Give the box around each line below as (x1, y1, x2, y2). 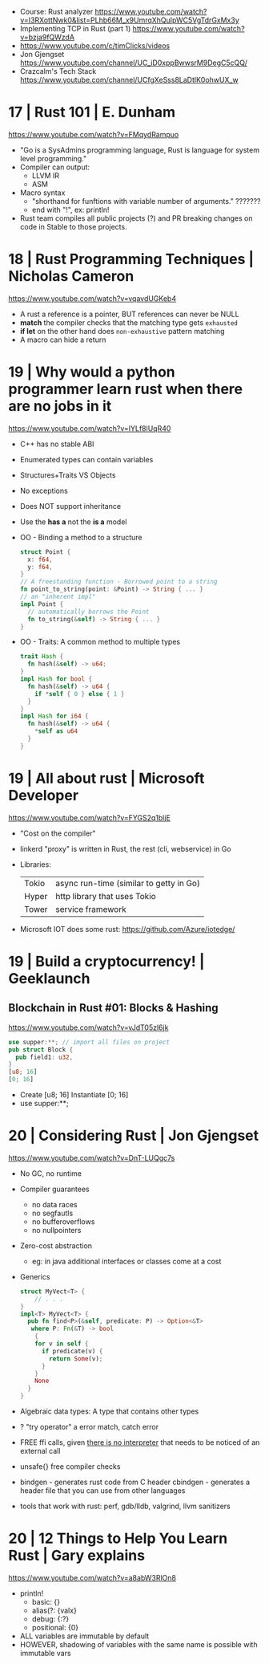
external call (19, 1446, 61, 1456)
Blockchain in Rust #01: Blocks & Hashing (8, 1001, 219, 1015)
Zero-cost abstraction (19, 1240, 93, 1251)
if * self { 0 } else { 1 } (34, 690, 125, 698)
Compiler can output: (19, 162, 90, 172)
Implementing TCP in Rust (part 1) (19, 24, 131, 33)
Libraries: (19, 859, 52, 869)
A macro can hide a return (19, 335, 106, 344)
